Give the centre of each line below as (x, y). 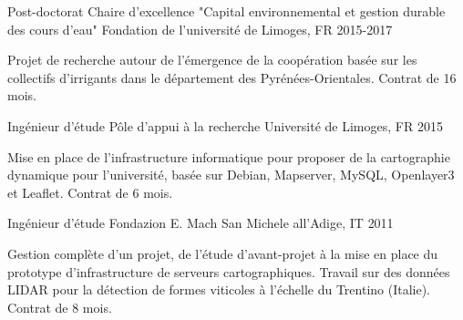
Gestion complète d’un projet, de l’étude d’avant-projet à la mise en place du (223, 253)
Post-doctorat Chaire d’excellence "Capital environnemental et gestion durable (226, 11)
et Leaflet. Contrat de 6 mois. (90, 192)
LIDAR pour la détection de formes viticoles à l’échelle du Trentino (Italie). (219, 289)
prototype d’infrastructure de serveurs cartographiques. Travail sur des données (229, 271)
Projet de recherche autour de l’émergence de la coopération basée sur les (212, 60)
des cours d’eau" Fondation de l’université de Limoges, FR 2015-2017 (200, 29)
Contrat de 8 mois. (60, 307)
